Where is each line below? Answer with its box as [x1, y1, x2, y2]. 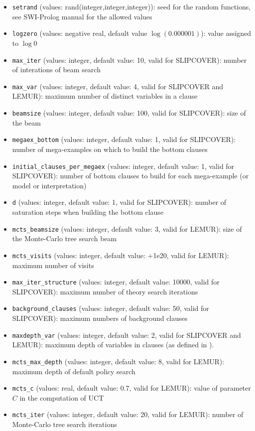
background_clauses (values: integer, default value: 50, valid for [12, 303, 209, 313]
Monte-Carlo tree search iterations [12, 419, 117, 429]
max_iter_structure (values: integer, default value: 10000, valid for [12, 277, 220, 287]
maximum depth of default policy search [12, 366, 135, 376]
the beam [12, 117, 41, 128]
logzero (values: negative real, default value [12, 28, 147, 38]
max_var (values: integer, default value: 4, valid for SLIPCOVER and [12, 81, 224, 91]
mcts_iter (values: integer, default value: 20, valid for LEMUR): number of [12, 409, 244, 420]
